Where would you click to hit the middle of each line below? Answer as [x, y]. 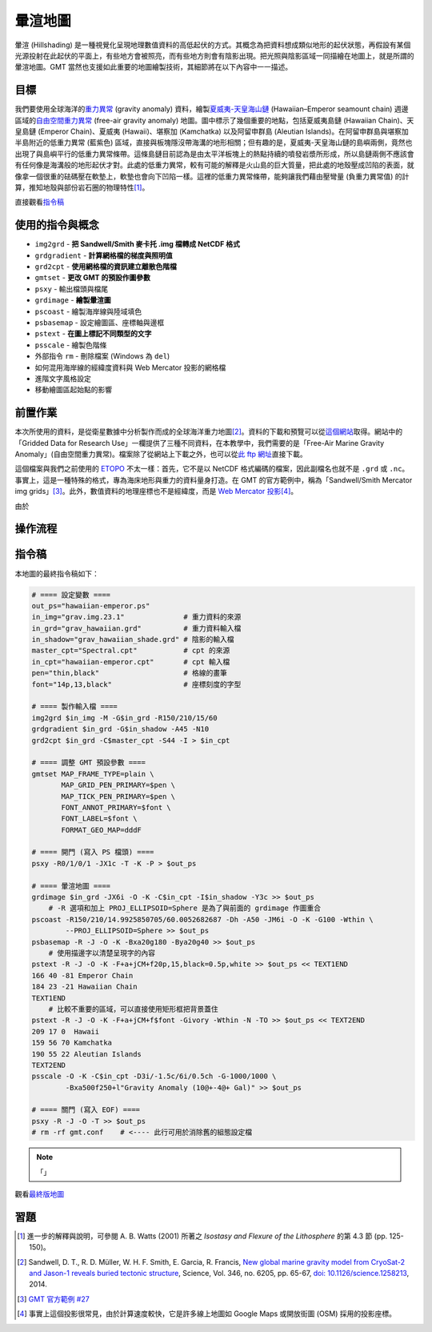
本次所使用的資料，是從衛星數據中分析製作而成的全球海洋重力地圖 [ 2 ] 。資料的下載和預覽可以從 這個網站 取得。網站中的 [209, 431]
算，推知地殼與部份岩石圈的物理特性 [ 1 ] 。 [82, 187]
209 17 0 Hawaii [66, 1031]
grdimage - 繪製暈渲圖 [73, 300]
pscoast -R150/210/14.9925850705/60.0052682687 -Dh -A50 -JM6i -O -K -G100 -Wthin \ [202, 919]
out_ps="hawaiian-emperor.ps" [91, 606]
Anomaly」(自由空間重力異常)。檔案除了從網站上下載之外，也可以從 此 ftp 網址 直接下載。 [161, 454]
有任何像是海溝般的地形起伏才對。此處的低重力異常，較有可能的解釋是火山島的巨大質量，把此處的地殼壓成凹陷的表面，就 [214, 165]
